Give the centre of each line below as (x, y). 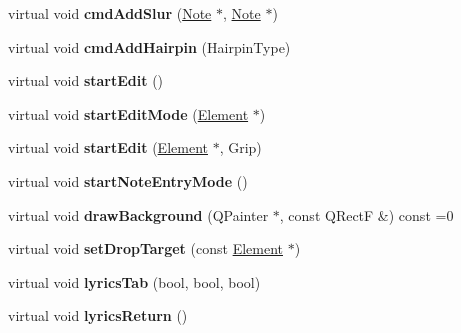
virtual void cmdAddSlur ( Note (110, 13)
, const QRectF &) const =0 (366, 214)
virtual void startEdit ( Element (108, 147)
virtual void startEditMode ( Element (128, 113)
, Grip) (240, 147)
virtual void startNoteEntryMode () (128, 180)
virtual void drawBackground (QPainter (138, 214)
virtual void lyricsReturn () (98, 315)
